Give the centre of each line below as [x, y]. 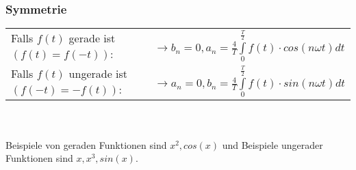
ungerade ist [98, 74]
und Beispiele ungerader [272, 144]
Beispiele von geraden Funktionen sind [86, 144]
